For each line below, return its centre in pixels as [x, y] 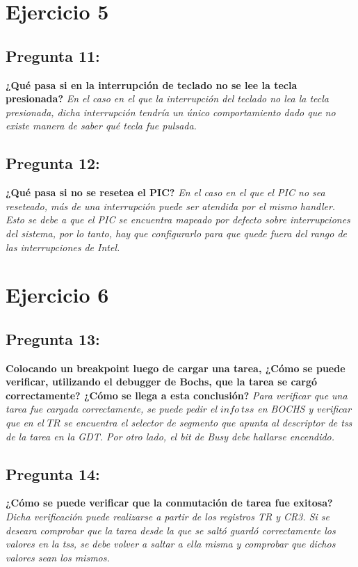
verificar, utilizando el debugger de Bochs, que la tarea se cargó [162, 382]
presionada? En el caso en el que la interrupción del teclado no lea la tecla [168, 98]
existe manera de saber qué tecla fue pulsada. [101, 126]
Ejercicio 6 [57, 295]
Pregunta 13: [53, 338]
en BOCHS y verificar [304, 409]
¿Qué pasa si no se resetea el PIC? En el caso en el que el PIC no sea [165, 192]
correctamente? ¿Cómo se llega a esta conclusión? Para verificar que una [177, 395]
